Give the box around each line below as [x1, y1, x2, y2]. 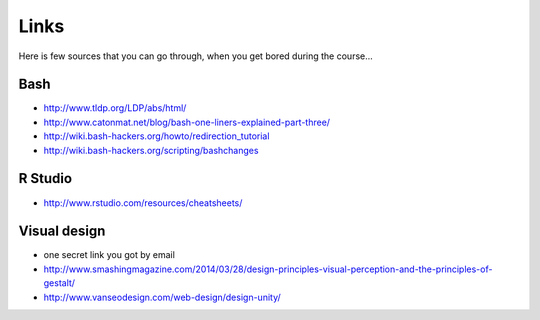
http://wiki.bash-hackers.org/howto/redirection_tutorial [43, 130, 270, 142]
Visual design [18, 223, 106, 240]
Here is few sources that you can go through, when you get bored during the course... [18, 50, 374, 62]
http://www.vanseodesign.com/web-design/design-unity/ [43, 291, 282, 303]
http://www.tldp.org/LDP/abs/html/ [43, 102, 187, 114]
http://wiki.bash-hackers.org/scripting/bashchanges [43, 144, 259, 156]
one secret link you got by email [43, 249, 175, 261]
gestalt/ [43, 277, 75, 289]
